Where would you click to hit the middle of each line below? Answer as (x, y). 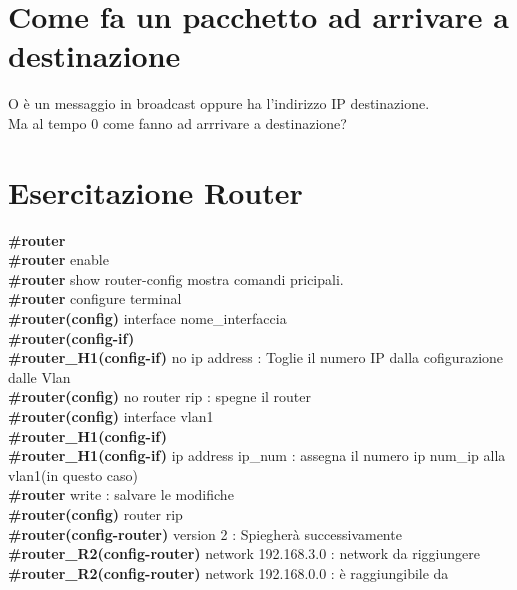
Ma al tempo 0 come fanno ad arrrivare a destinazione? (177, 122)
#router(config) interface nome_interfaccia (147, 318)
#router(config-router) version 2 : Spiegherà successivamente (205, 533)
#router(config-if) (71, 337)
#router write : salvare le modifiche (121, 494)
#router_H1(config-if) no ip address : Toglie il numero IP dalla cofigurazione (256, 357)
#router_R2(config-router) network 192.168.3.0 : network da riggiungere (244, 553)
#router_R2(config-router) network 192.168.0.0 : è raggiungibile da (228, 572)
